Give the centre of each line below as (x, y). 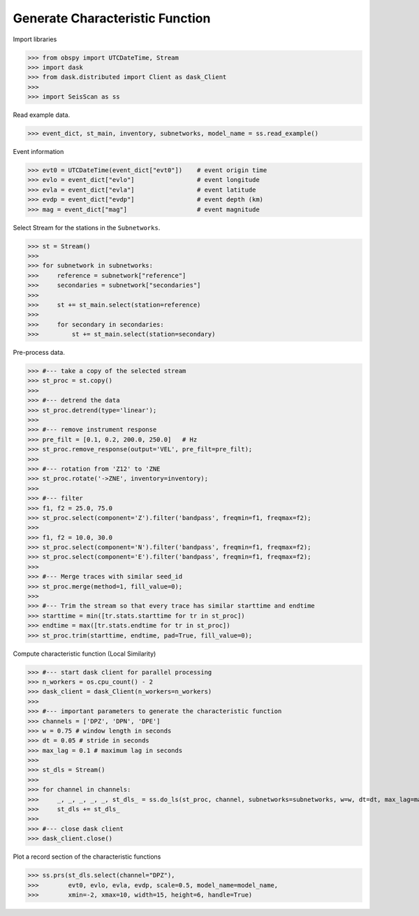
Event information (38, 152)
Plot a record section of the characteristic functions (87, 857)
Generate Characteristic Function (112, 18)
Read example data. (42, 115)
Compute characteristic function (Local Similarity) (84, 654)
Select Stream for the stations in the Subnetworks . (87, 227)
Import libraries (35, 39)
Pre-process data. (39, 353)
